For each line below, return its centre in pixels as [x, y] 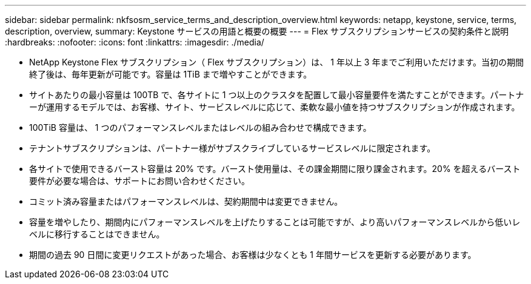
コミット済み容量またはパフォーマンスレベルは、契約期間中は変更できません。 [186, 201]
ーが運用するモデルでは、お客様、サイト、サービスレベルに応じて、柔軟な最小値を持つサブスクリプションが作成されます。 [275, 107]
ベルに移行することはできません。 [97, 234]
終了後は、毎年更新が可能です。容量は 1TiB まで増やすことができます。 [171, 74]
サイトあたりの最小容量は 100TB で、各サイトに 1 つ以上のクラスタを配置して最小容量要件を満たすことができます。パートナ [277, 95]
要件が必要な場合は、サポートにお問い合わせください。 [139, 181]
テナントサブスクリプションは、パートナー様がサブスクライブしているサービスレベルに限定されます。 [232, 148]
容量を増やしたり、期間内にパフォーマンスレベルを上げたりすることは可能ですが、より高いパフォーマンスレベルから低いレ [275, 222]
